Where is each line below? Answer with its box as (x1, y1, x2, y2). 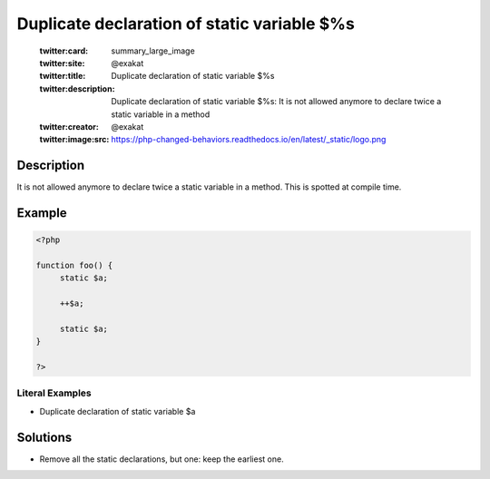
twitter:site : (39, 57, 85, 68)
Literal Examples (16, 386, 92, 399)
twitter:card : (39, 45, 89, 56)
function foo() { (35, 259, 113, 270)
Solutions (16, 429, 73, 445)
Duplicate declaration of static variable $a (39, 406, 196, 416)
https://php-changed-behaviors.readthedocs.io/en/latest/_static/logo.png (111, 134, 387, 145)
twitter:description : (39, 83, 115, 94)
